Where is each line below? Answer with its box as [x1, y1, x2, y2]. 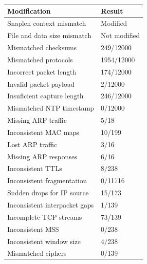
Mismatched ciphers [7, 248, 67, 258]
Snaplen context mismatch [7, 18, 86, 28]
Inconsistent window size [7, 236, 81, 246]
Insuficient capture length [7, 91, 84, 101]
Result [101, 5, 123, 16]
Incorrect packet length [7, 66, 76, 76]
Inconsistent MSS [7, 224, 59, 234]
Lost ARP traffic [7, 139, 57, 149]
